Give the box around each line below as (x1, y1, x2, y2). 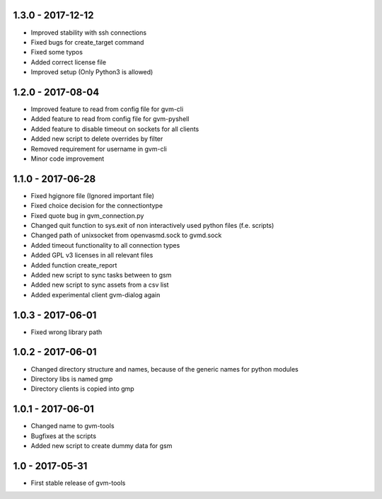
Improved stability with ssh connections (30, 28, 147, 37)
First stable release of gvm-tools (30, 478, 126, 487)
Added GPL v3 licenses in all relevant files (30, 251, 154, 260)
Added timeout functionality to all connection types (30, 241, 180, 249)
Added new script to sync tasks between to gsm (30, 270, 172, 279)
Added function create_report (30, 260, 117, 269)
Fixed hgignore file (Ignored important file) (30, 191, 155, 200)
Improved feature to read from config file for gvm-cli (30, 105, 184, 113)
